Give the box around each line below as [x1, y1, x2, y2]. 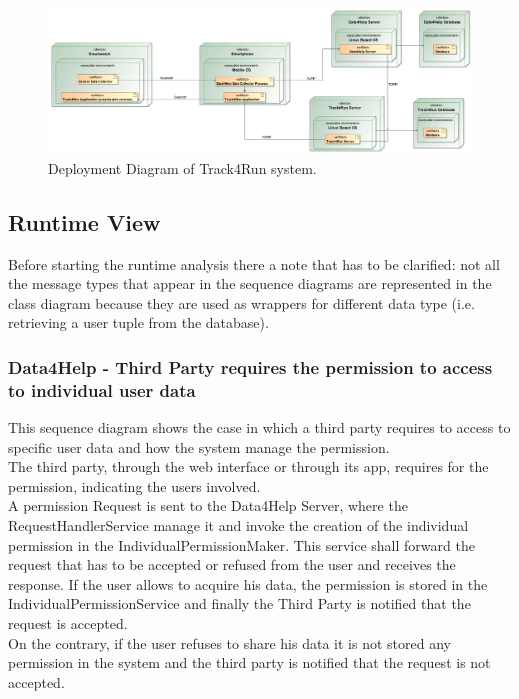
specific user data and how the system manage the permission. [8, 436, 390, 457]
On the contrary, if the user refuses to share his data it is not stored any [8, 632, 451, 653]
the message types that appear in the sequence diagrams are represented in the [8, 273, 492, 294]
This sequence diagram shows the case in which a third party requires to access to [8, 417, 511, 438]
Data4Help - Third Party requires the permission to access [8, 354, 493, 379]
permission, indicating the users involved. [8, 475, 261, 496]
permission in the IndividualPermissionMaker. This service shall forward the [8, 534, 475, 555]
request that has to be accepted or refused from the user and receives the [8, 554, 456, 575]
